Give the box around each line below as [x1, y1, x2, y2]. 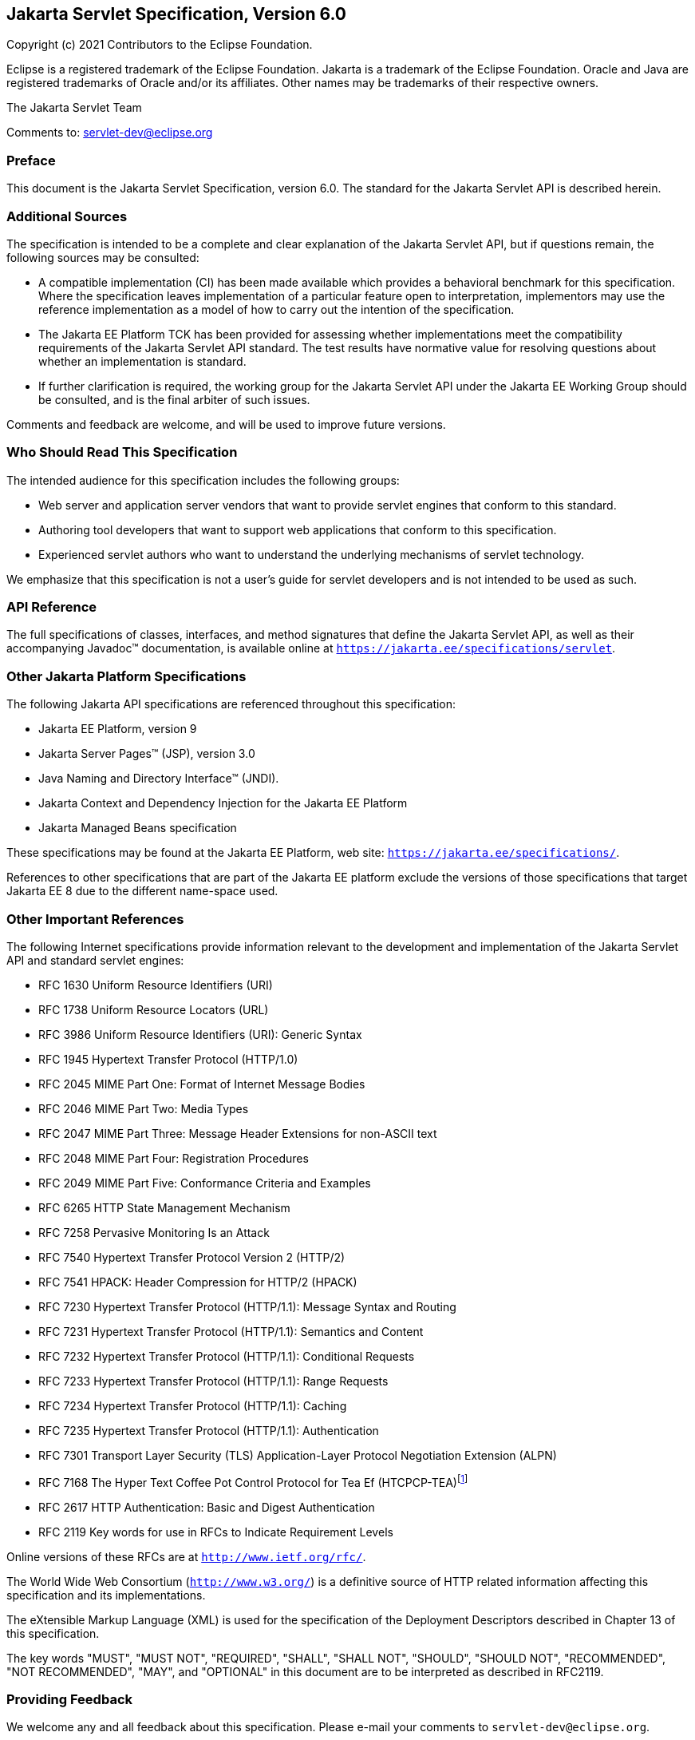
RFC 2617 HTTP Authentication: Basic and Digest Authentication [38, 1500, 375, 1514]
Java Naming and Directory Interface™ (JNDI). [38, 771, 279, 786]
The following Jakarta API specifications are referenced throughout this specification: [6, 697, 456, 711]
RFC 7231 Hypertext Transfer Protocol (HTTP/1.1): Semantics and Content [38, 1324, 424, 1338]
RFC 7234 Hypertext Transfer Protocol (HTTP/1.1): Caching [38, 1398, 347, 1413]
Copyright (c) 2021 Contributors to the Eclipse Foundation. [6, 38, 313, 52]
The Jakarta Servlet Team [6, 101, 142, 115]
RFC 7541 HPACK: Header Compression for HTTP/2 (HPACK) [38, 1274, 357, 1289]
